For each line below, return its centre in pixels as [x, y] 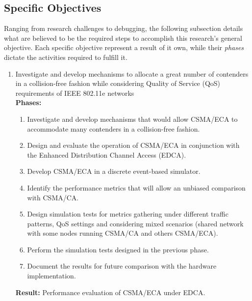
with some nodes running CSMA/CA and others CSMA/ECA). [123, 233]
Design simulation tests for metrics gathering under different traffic [128, 214]
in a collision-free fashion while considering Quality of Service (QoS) [118, 83]
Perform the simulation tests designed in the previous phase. [118, 249]
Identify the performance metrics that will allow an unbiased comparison [136, 187]
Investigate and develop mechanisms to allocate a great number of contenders [132, 73]
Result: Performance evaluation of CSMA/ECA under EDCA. [110, 292]
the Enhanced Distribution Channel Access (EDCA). [107, 154]
